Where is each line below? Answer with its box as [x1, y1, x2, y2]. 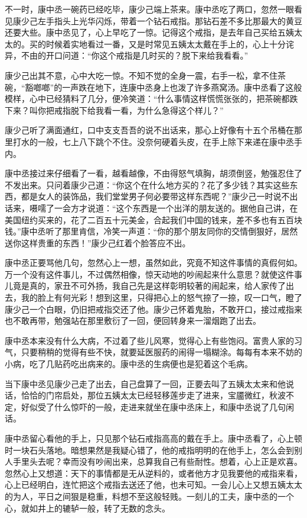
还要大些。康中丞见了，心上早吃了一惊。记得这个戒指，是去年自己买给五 [5, 26, 286, 38]
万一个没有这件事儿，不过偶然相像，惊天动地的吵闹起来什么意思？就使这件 [5, 268, 294, 280]
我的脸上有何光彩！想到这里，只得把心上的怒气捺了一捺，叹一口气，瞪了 [21, 291, 302, 304]
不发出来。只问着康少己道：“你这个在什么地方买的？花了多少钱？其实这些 [5, 178, 290, 191]
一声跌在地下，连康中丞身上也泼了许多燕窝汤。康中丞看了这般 [62, 81, 302, 93]
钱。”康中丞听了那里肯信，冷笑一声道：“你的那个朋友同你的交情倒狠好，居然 [5, 225, 298, 237]
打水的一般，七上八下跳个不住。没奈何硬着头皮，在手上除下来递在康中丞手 [12, 135, 302, 147]
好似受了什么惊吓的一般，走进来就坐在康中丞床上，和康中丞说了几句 [21, 400, 286, 413]
